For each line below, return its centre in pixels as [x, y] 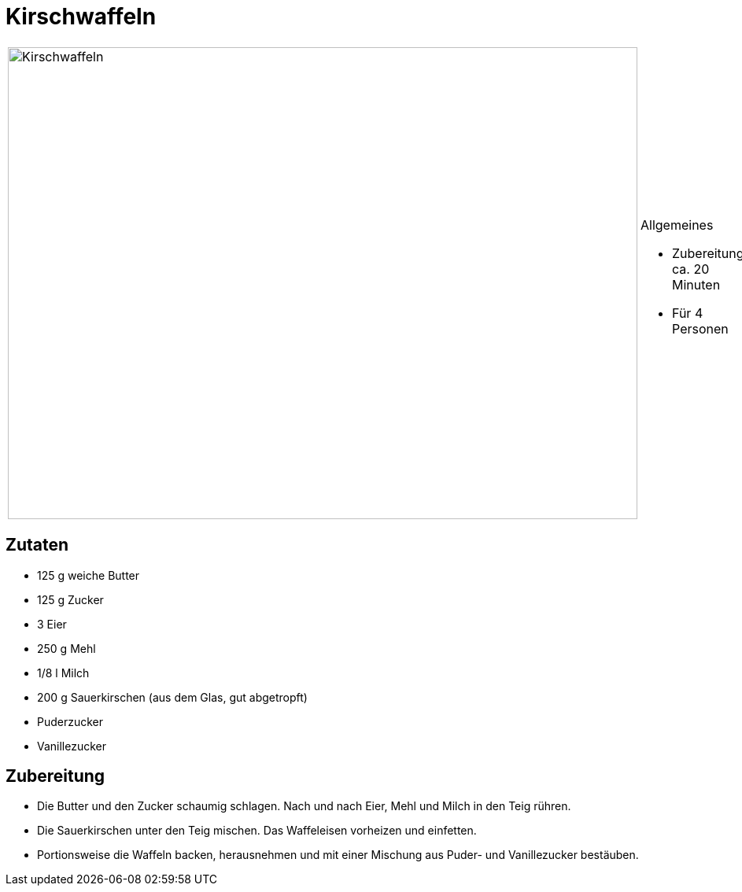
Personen [700, 328]
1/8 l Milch [63, 673]
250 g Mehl [66, 648]
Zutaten [37, 545]
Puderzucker [70, 721]
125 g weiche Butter [89, 575]
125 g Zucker [70, 599]
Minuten [696, 284]
